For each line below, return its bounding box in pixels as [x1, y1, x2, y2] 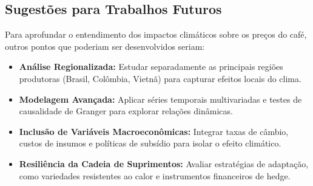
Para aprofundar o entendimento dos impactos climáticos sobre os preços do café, [5, 28, 307, 41]
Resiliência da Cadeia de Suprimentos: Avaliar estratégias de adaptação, [19, 157, 309, 170]
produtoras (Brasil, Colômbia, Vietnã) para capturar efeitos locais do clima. [19, 72, 301, 84]
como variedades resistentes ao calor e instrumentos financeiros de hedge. [19, 169, 291, 182]
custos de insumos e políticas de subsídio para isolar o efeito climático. [19, 137, 281, 150]
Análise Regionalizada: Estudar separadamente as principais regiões [19, 60, 283, 73]
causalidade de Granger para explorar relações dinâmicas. [19, 105, 233, 117]
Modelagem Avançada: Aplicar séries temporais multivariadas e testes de [19, 92, 302, 105]
